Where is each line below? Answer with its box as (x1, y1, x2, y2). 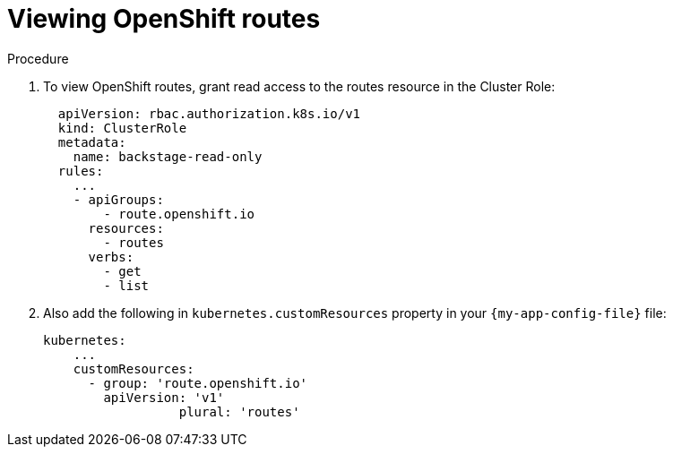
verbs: (88, 249, 134, 264)
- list (103, 278, 150, 293)
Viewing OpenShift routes (7, 4, 321, 34)
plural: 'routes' (178, 404, 300, 419)
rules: (57, 163, 104, 178)
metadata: (57, 134, 126, 150)
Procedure (7, 50, 69, 66)
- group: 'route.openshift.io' (88, 375, 308, 390)
